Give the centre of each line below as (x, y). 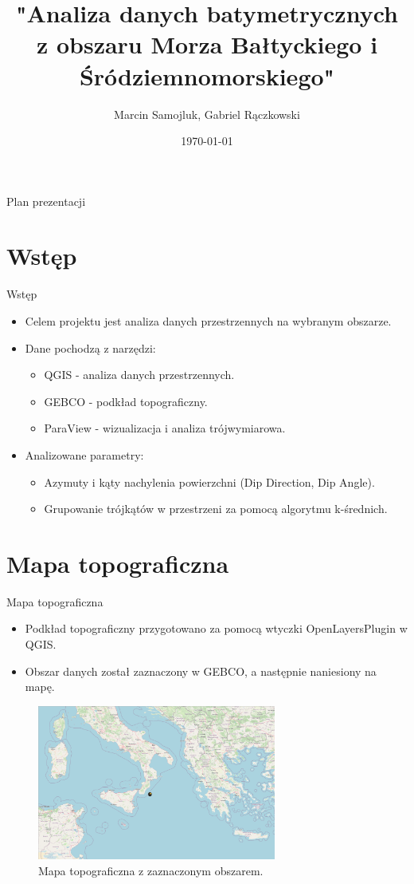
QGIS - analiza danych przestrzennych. (139, 375)
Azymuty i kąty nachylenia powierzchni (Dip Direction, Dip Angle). (209, 481)
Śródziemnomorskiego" (207, 75)
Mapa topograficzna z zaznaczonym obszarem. (151, 870)
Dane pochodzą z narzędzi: (90, 347)
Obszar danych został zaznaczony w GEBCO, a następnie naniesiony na (201, 671)
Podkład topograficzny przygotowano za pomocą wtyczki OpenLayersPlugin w (216, 628)
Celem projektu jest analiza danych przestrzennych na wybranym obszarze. (208, 321)
